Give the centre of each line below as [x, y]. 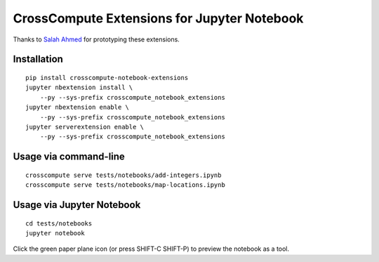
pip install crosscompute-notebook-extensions [107, 78]
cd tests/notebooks [59, 223]
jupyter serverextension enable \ [85, 127]
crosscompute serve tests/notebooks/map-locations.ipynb [126, 185]
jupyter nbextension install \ [79, 87]
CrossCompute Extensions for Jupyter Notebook [158, 18]
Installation [38, 59]
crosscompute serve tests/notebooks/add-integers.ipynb [124, 175]
